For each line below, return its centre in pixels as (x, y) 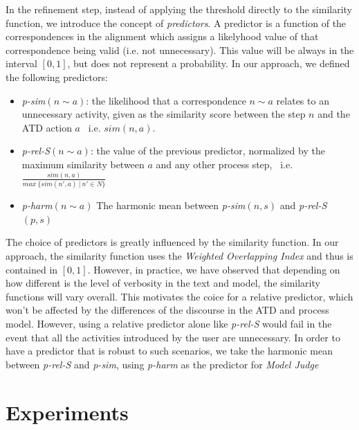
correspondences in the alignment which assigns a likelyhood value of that (162, 36)
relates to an (303, 100)
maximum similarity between (83, 164)
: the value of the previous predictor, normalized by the (208, 151)
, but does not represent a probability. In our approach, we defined (209, 63)
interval (21, 63)
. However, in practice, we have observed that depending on (214, 269)
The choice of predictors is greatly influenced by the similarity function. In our (172, 242)
